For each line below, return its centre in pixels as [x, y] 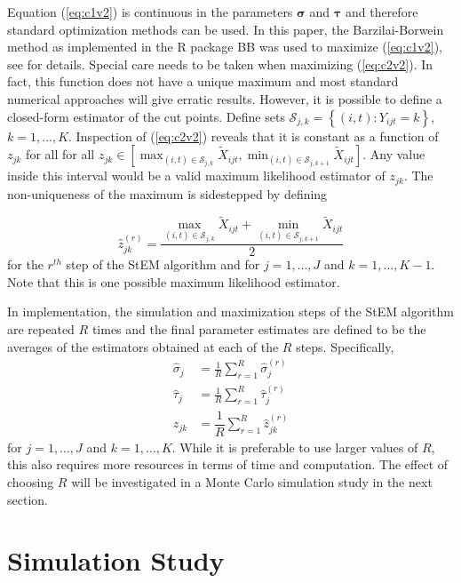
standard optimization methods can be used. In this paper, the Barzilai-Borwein [226, 29]
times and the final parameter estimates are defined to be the [259, 329]
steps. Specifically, [345, 346]
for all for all [60, 154]
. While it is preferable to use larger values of [295, 447]
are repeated [41, 329]
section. [28, 499]
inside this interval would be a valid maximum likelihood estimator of [196, 176]
